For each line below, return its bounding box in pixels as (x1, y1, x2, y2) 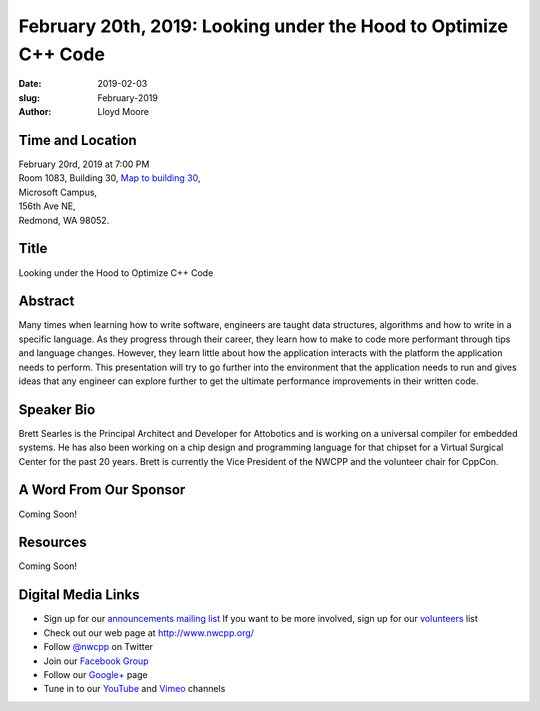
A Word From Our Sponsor (18, 481, 186, 499)
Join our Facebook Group (43, 655, 149, 667)
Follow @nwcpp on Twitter (43, 641, 154, 653)
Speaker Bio (18, 401, 96, 418)
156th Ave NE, (18, 200, 76, 212)
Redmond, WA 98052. (18, 214, 110, 226)
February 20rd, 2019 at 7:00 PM (18, 158, 150, 170)
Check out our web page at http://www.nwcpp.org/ (43, 626, 255, 639)
